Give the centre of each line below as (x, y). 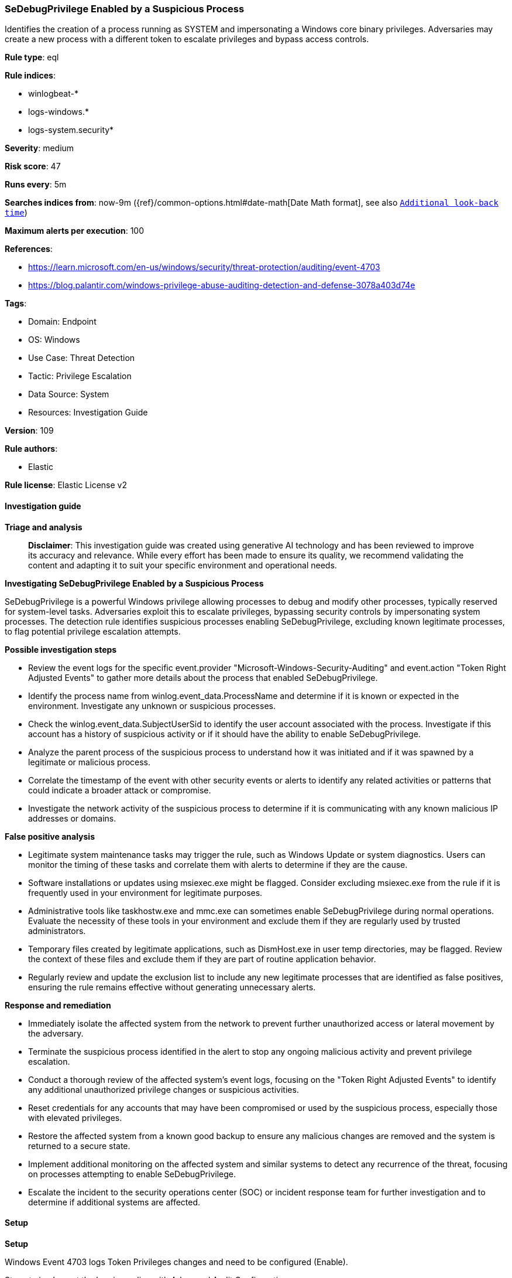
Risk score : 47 (33, 166)
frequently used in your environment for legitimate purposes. (145, 892)
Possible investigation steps (61, 649)
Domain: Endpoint (62, 322)
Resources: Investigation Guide (88, 413)
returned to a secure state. (79, 1146)
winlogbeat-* (53, 94)
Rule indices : (30, 76)
